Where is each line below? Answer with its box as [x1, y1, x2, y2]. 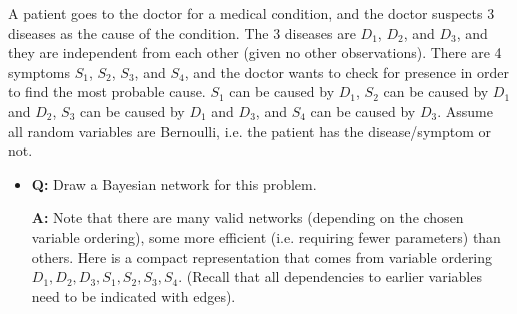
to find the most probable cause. [8, 81, 206, 102]
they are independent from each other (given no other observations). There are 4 [8, 42, 502, 63]
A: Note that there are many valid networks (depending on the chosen [31, 207, 464, 228]
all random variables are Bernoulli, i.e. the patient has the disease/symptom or [8, 120, 491, 141]
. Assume [437, 100, 493, 121]
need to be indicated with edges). [31, 285, 236, 306]
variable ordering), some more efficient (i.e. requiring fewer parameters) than [31, 226, 501, 247]
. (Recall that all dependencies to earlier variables [178, 266, 482, 287]
